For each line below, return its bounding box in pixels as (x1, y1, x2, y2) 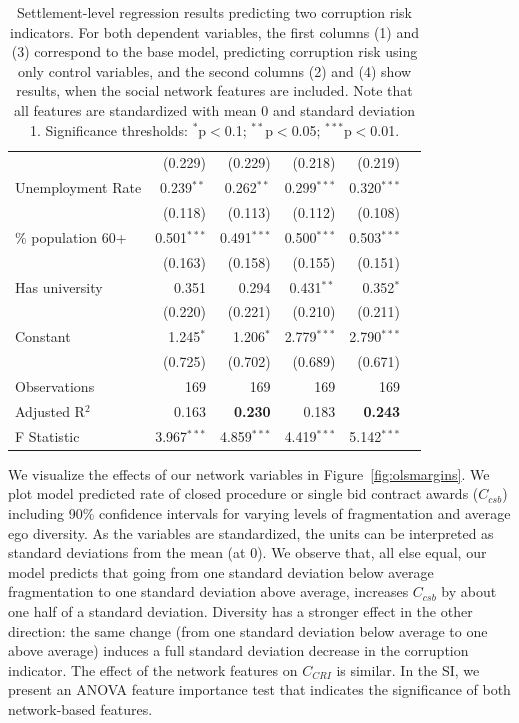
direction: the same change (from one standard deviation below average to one (8, 620, 488, 641)
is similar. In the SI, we (336, 659, 480, 680)
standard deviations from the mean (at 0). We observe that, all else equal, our (8, 542, 487, 563)
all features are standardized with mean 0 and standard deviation (14, 99, 416, 120)
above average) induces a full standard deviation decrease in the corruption (8, 640, 469, 661)
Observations (15, 376, 95, 396)
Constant (15, 326, 71, 347)
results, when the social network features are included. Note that (16, 80, 413, 101)
